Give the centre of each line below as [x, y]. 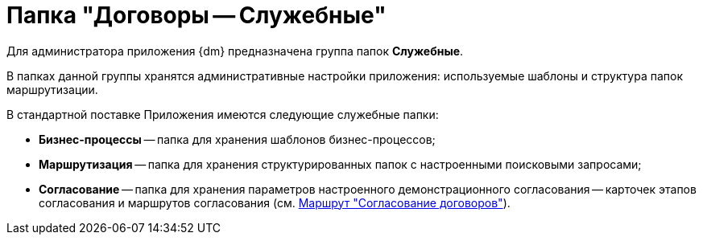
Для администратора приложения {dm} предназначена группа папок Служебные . [235, 51]
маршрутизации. [52, 89]
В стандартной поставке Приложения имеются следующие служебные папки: [223, 114]
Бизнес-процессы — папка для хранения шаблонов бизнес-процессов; [237, 139]
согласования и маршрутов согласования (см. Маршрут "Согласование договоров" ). [275, 202]
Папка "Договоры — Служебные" [196, 15]
